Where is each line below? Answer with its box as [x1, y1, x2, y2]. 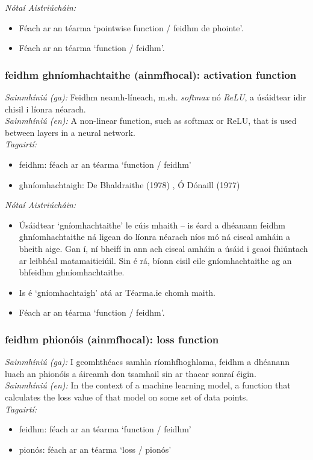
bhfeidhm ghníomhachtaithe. [19, 266, 125, 278]
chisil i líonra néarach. [5, 102, 86, 115]
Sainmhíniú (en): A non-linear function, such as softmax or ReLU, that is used [5, 114, 297, 127]
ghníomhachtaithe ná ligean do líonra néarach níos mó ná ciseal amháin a [19, 230, 290, 243]
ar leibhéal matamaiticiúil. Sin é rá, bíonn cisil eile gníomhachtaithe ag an [19, 254, 292, 266]
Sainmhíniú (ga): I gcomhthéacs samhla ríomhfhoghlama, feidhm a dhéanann [5, 355, 290, 368]
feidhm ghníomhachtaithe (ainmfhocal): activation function [5, 67, 297, 82]
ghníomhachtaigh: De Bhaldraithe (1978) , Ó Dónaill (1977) [19, 178, 240, 191]
